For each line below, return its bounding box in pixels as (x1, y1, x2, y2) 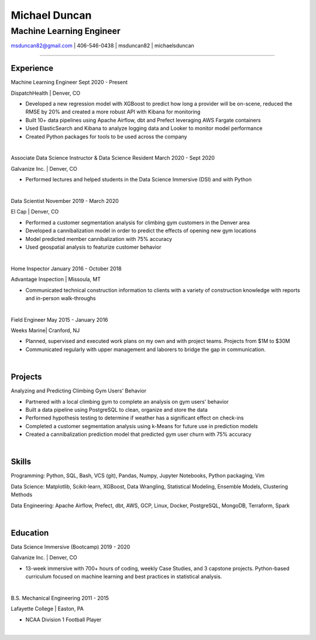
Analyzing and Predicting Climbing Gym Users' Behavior (11, 387, 147, 394)
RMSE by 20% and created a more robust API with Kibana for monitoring (25, 108, 201, 115)
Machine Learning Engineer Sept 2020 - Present (11, 79, 128, 86)
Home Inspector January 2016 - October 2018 (11, 265, 122, 272)
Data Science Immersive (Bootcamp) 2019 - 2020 (11, 543, 130, 550)
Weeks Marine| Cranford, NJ (11, 327, 80, 334)
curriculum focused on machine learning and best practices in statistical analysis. (25, 573, 222, 580)
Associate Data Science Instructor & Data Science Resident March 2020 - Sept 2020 (11, 154, 215, 161)
